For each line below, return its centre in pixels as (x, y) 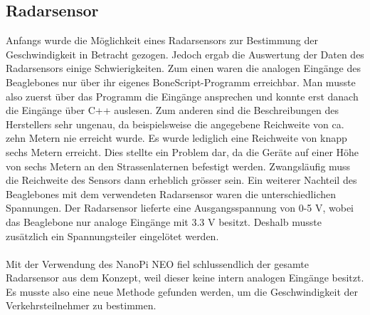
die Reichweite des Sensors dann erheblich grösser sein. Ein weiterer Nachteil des (181, 180)
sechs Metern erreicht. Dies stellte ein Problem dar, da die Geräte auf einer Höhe (183, 151)
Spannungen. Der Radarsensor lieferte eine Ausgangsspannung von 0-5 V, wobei (180, 208)
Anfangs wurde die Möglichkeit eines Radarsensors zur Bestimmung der (162, 40)
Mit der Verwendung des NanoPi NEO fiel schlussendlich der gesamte (157, 263)
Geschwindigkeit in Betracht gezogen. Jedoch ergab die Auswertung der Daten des (185, 54)
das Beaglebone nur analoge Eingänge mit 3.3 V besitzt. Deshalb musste (164, 221)
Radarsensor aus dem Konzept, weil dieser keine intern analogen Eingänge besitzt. (185, 278)
